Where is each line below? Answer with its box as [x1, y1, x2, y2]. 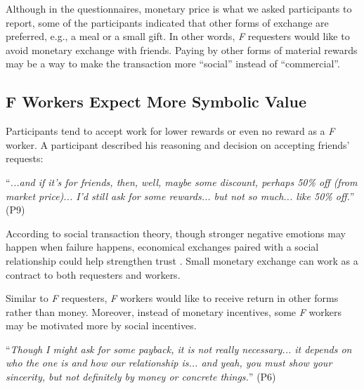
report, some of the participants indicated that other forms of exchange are [6, 15, 329, 29]
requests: [6, 151, 44, 166]
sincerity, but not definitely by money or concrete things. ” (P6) [6, 369, 276, 384]
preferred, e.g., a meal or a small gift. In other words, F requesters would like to [6, 29, 350, 44]
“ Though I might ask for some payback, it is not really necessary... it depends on [6, 341, 352, 356]
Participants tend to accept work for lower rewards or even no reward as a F [6, 124, 335, 138]
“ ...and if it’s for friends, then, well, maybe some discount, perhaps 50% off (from [6, 174, 358, 189]
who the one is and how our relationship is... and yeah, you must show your [6, 355, 332, 370]
